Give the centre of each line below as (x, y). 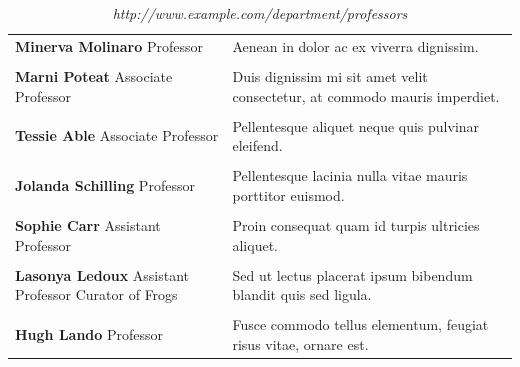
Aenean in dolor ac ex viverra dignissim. (355, 45)
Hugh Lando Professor (89, 334)
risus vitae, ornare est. (300, 343)
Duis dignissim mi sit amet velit (330, 75)
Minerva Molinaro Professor (109, 45)
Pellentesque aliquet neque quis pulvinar (356, 125)
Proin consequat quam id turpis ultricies (356, 225)
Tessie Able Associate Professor (117, 135)
